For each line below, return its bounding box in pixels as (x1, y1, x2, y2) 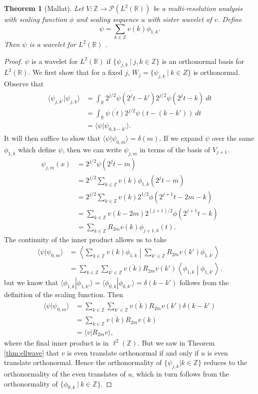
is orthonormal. (193, 67, 240, 77)
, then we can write (62, 144, 122, 154)
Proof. (4, 55, 22, 66)
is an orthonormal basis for (162, 55, 245, 66)
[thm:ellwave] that (4, 347, 59, 358)
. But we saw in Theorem (137, 338, 215, 348)
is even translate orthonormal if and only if (67, 347, 199, 358)
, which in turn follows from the (132, 369, 230, 379)
